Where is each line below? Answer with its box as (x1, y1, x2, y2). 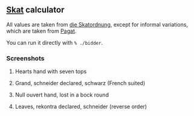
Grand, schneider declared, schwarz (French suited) (15, 80, 146, 87)
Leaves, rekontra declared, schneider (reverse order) (15, 103, 147, 111)
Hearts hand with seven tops (15, 68, 87, 75)
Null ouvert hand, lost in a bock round (15, 91, 109, 98)
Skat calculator (6, 5, 65, 15)
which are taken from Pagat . (6, 27, 77, 34)
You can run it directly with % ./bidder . (6, 39, 103, 46)
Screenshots (6, 54, 45, 62)
